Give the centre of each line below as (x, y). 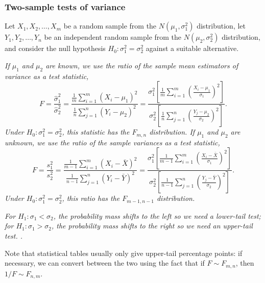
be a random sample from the (110, 26)
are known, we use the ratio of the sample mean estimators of (142, 65)
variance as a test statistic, (47, 76)
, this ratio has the (91, 198)
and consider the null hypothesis (55, 48)
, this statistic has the (96, 132)
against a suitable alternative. (192, 48)
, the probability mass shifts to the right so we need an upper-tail (152, 226)
